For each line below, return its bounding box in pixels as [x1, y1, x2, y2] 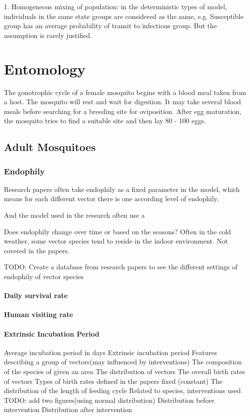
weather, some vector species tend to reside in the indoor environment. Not [4, 236, 228, 246]
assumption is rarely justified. [4, 30, 92, 40]
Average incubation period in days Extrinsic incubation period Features [4, 347, 217, 357]
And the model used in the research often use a [4, 210, 145, 220]
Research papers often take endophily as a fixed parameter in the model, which [4, 184, 240, 194]
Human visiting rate [4, 309, 73, 320]
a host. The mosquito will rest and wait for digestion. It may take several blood [4, 96, 241, 107]
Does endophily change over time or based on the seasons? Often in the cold [4, 226, 231, 236]
